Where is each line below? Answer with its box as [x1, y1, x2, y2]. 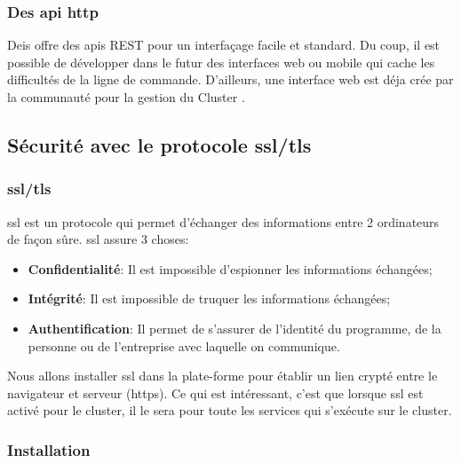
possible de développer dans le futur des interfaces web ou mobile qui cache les [7, 52, 435, 71]
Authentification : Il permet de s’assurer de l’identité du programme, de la [28, 318, 441, 337]
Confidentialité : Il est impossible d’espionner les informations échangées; [28, 259, 433, 278]
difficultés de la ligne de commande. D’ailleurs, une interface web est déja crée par [7, 70, 454, 89]
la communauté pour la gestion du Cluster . [7, 88, 245, 106]
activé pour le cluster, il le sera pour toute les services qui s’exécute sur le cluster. [7, 401, 452, 420]
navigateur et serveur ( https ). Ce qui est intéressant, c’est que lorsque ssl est [7, 383, 424, 402]
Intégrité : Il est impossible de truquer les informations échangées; [28, 289, 391, 308]
